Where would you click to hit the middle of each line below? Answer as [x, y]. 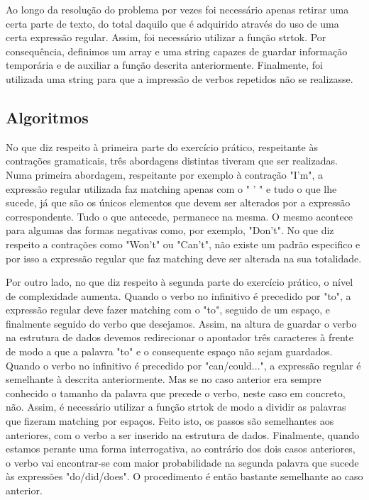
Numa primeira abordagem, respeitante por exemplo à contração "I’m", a [165, 174]
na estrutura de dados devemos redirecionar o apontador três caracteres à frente [180, 337]
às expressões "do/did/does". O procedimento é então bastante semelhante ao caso [184, 476]
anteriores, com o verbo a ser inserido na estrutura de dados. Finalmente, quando [183, 434]
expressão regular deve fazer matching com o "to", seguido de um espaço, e [168, 310]
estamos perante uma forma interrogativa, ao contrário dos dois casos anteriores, [181, 449]
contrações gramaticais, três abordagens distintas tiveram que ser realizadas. [172, 161]
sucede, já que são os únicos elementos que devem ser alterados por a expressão [178, 202]
